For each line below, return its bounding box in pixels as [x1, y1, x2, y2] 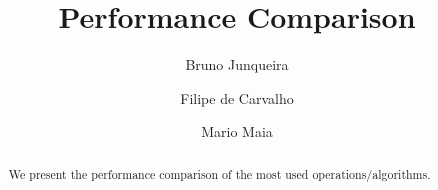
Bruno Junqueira [185, 54, 289, 75]
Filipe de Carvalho [180, 87, 294, 108]
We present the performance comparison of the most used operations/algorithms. [8, 165, 431, 182]
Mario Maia [201, 121, 273, 142]
